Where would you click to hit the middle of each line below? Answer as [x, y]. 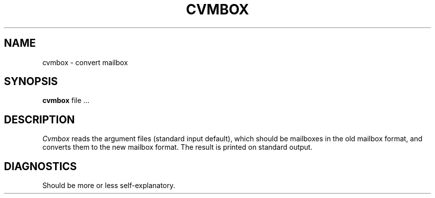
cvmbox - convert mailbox [85, 62]
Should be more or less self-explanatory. [109, 186]
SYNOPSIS [31, 82]
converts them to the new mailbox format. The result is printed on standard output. [178, 147]
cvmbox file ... [66, 100]
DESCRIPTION [39, 119]
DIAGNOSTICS [40, 166]
